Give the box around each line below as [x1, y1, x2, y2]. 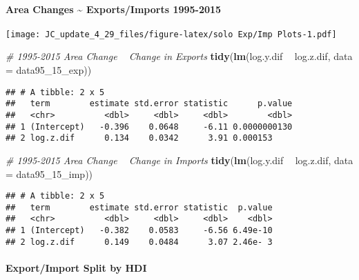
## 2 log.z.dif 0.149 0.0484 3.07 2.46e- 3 [6, 237, 273, 247]
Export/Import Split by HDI [6, 260, 147, 274]
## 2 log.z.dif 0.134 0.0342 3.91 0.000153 [6, 133, 273, 143]
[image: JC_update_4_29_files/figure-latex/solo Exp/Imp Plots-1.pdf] [6, 29, 337, 39]
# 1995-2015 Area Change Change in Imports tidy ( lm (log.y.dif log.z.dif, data [6, 152, 353, 167]
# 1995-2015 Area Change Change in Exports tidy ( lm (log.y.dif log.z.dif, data [6, 49, 353, 63]
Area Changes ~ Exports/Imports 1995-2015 [6, 1, 222, 16]
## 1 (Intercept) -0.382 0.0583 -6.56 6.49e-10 [6, 226, 273, 236]
